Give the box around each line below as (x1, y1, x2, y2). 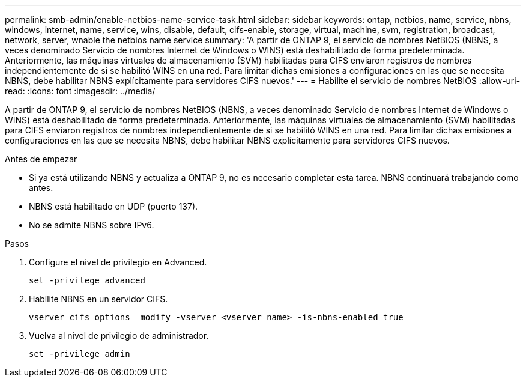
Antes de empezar (5, 154, 77, 164)
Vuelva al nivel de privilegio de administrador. (29, 330, 209, 341)
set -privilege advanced (29, 276, 145, 285)
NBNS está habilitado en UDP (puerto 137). (29, 201, 198, 211)
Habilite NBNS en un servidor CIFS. (29, 294, 168, 304)
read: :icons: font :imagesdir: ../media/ (5, 86, 156, 96)
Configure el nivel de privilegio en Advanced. (29, 257, 207, 267)
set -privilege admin (29, 349, 130, 359)
